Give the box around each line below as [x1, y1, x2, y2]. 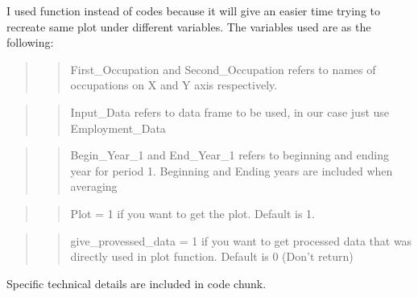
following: [6, 34, 54, 51]
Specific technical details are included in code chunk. [6, 274, 267, 291]
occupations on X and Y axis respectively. [70, 76, 278, 93]
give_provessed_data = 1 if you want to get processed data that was [70, 232, 412, 249]
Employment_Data [70, 119, 166, 136]
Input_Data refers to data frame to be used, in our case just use [70, 103, 390, 120]
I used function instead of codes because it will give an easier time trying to [6, 2, 380, 19]
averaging [70, 178, 118, 195]
